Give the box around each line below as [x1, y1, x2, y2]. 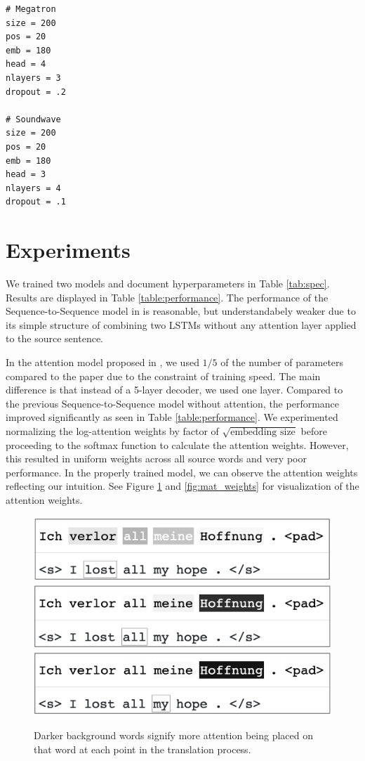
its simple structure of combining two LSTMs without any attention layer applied [6, 317, 357, 332]
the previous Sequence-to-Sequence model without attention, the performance [6, 396, 340, 410]
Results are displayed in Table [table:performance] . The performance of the [6, 290, 328, 304]
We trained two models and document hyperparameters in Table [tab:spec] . [6, 276, 330, 291]
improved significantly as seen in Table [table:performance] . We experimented [6, 410, 338, 424]
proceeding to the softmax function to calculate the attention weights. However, [6, 437, 349, 452]
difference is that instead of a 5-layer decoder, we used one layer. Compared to [6, 382, 343, 397]
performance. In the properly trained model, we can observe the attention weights [6, 464, 358, 479]
